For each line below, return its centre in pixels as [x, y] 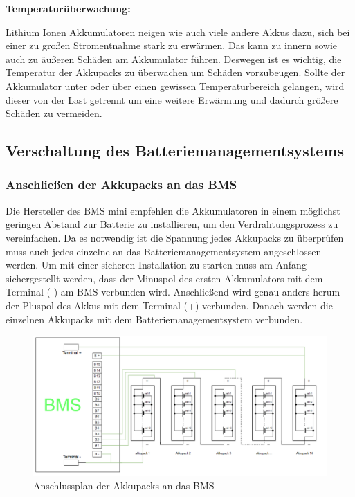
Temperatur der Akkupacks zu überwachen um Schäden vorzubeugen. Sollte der [175, 72]
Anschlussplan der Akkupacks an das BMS [124, 485]
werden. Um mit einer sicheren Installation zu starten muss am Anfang [156, 265]
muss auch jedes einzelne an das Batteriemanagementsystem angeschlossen [164, 251]
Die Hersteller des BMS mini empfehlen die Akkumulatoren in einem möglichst [173, 210]
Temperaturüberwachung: [68, 8]
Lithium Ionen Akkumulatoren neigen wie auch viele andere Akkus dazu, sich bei [178, 31]
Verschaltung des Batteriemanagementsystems [175, 151]
